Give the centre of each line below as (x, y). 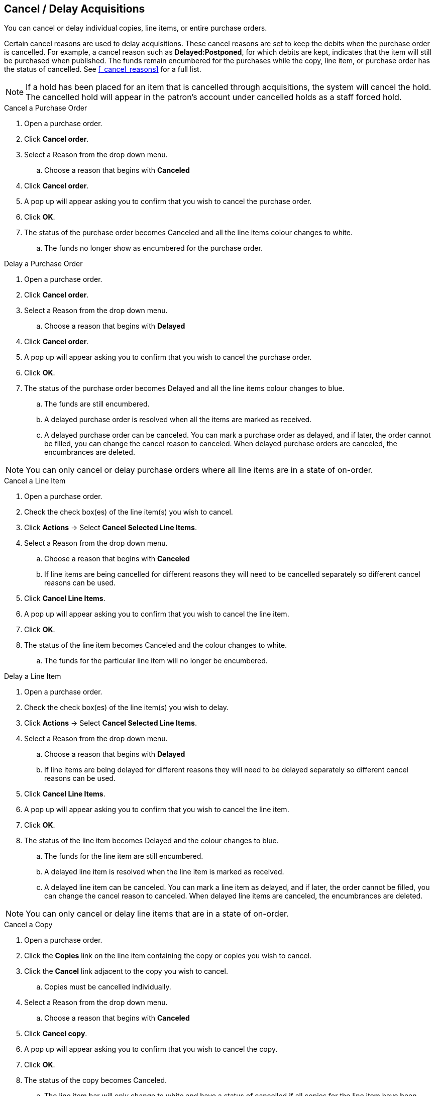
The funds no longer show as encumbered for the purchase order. (153, 248)
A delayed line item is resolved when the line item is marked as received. (164, 872)
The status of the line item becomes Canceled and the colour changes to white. (156, 645)
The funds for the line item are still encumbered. (124, 856)
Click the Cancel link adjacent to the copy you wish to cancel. (126, 971)
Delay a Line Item (33, 676)
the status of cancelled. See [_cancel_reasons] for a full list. (103, 69)
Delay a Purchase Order (43, 264)
